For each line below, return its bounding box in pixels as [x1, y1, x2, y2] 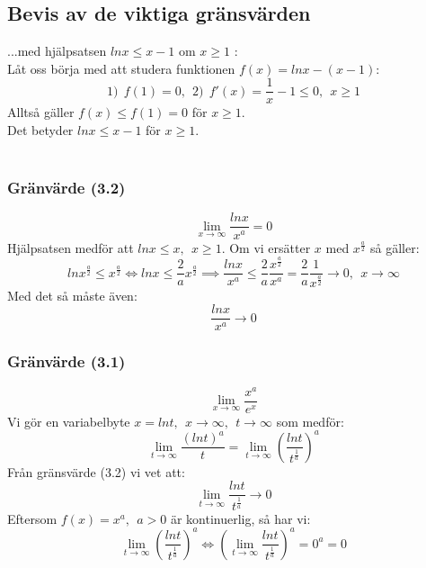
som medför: [276, 411, 344, 430]
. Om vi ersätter [221, 238, 311, 257]
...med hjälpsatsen [7, 41, 107, 60]
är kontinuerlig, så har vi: [170, 509, 311, 527]
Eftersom [7, 509, 58, 527]
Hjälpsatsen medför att [7, 238, 134, 257]
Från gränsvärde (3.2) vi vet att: [7, 462, 185, 481]
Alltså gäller [7, 103, 75, 122]
